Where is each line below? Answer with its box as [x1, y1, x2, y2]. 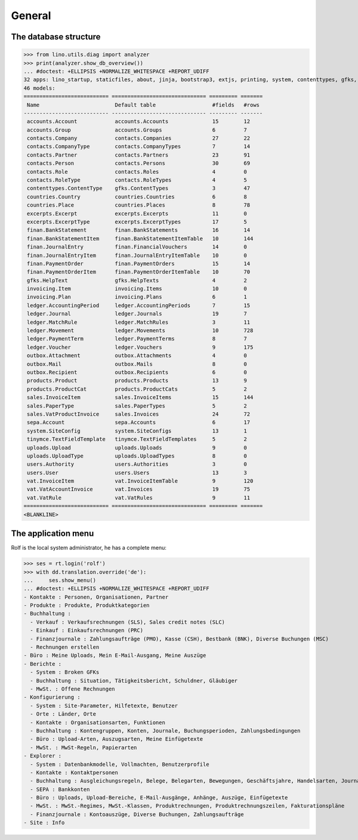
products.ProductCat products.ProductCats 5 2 [27, 385, 248, 393]
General [11, 9, 51, 22]
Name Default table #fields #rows [27, 102, 260, 108]
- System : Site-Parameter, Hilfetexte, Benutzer [30, 702, 178, 709]
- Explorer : [23, 753, 62, 759]
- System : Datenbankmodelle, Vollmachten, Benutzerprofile [30, 761, 209, 768]
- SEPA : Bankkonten [30, 786, 90, 793]
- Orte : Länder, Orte [30, 711, 97, 718]
